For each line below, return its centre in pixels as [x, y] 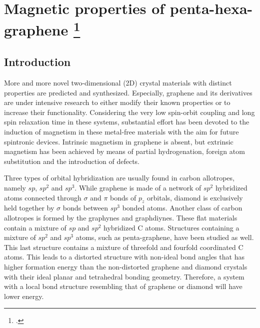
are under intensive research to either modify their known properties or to [117, 102]
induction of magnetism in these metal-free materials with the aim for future [121, 132]
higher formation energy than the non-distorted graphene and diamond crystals [126, 266]
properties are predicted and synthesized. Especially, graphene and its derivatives [128, 92]
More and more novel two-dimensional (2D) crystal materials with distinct [118, 83]
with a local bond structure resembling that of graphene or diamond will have [123, 286]
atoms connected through [43, 197]
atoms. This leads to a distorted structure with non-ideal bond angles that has [124, 257]
